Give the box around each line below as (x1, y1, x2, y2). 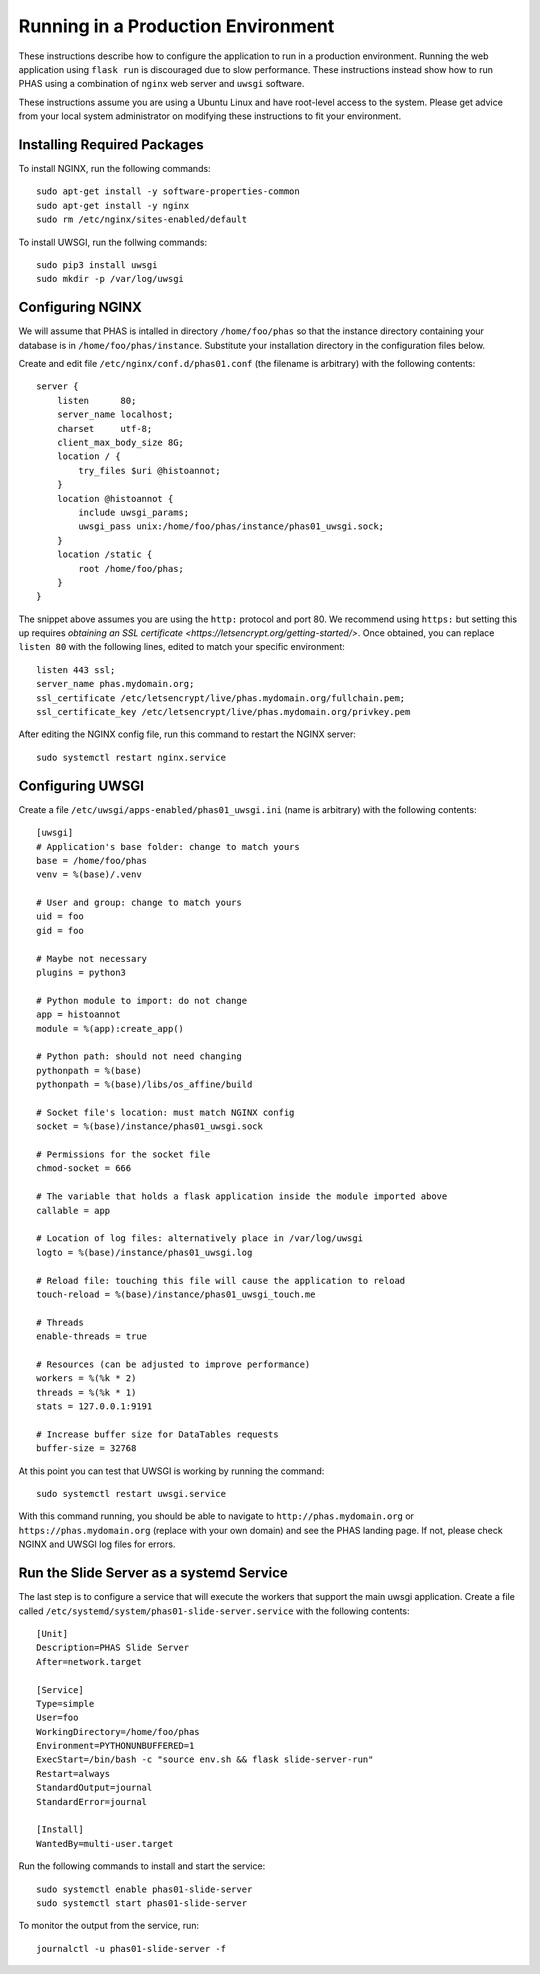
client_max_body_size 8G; (56, 437, 185, 448)
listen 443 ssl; (36, 664, 116, 675)
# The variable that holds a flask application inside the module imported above (36, 1191, 448, 1202)
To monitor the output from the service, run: (18, 1920, 200, 1932)
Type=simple (36, 1698, 95, 1709)
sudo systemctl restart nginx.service (36, 751, 227, 763)
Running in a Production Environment (18, 15, 335, 37)
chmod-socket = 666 (36, 1163, 132, 1174)
